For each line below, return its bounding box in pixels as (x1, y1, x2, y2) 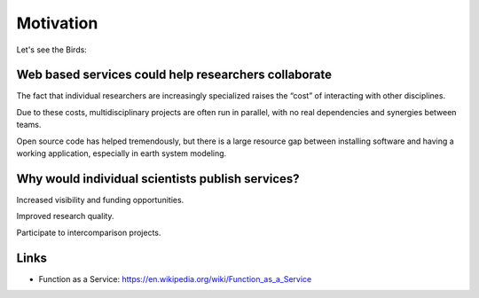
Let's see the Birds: (16, 44, 88, 55)
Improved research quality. (16, 211, 114, 222)
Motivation (16, 13, 98, 33)
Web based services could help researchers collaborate (16, 67, 333, 82)
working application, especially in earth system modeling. (16, 148, 227, 159)
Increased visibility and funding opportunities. (16, 194, 185, 205)
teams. (16, 120, 42, 130)
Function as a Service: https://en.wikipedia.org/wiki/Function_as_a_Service (38, 273, 312, 284)
